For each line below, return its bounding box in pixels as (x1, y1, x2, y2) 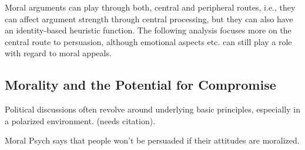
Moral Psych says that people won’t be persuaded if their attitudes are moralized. (5, 134, 300, 146)
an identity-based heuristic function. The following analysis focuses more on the (5, 24, 291, 36)
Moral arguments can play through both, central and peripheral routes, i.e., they (5, 1, 296, 13)
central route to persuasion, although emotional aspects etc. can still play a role (5, 35, 292, 47)
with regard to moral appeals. (5, 47, 112, 59)
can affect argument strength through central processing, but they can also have (5, 12, 293, 25)
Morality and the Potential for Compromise (5, 76, 276, 94)
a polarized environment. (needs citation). (5, 114, 156, 127)
